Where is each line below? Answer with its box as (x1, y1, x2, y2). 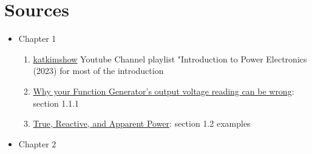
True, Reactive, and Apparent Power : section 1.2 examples (33, 117, 251, 130)
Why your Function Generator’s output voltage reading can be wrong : (33, 84, 294, 97)
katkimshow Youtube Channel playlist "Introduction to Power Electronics (33, 52, 307, 65)
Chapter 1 (18, 32, 56, 45)
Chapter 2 (18, 137, 56, 150)
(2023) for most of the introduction (33, 64, 164, 77)
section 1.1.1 (33, 96, 80, 109)
